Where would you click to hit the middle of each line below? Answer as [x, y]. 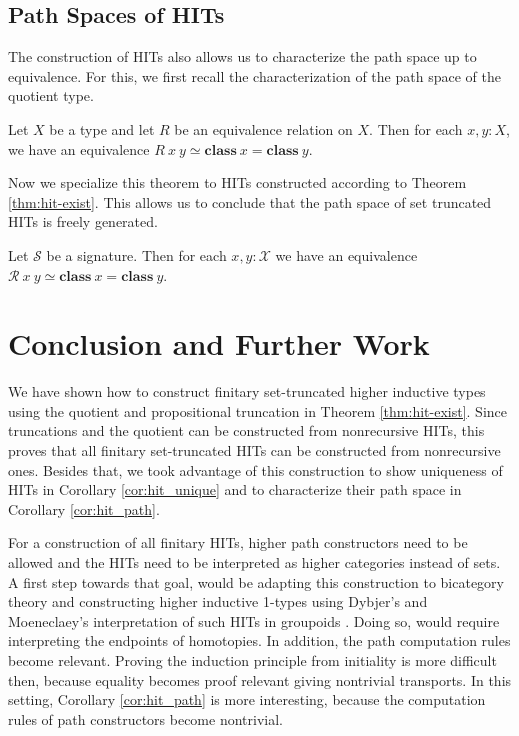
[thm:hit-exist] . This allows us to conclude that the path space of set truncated [250, 201]
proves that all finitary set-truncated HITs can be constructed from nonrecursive [254, 450]
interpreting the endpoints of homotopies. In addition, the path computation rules [259, 640]
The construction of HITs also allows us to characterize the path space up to [242, 56]
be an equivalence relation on [263, 128]
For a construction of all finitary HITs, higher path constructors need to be [238, 542]
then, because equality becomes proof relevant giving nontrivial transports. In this [260, 679]
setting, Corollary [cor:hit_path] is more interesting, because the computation [247, 699]
